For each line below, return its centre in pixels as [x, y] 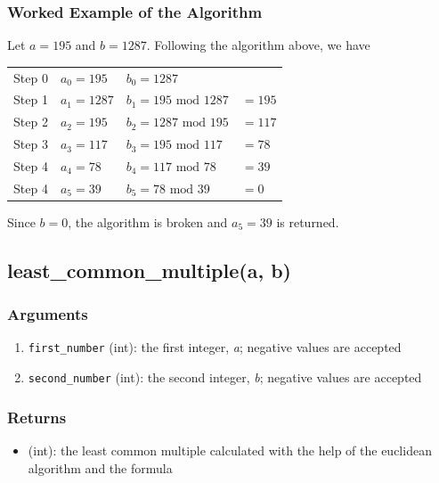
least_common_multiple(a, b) [149, 270]
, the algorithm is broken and [148, 221]
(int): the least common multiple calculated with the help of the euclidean [230, 450]
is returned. [308, 221]
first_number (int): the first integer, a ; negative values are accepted [215, 347]
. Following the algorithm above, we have [258, 45]
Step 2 [31, 122]
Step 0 [31, 77]
